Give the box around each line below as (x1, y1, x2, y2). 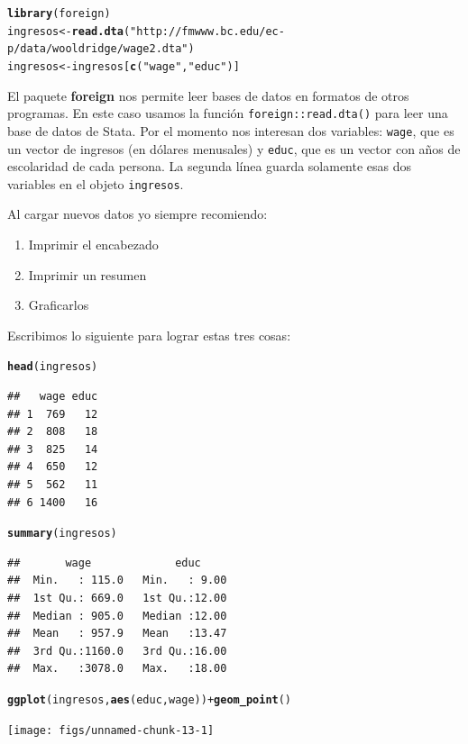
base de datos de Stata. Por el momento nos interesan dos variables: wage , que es (7, 121, 454, 140)
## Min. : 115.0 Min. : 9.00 (7, 574, 227, 587)
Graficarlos (28, 295, 89, 314)
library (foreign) (7, 7, 111, 20)
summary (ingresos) (7, 527, 117, 540)
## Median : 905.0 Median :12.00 (7, 609, 227, 622)
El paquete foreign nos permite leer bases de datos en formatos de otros (7, 86, 409, 104)
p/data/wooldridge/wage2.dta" (7, 42, 188, 56)
